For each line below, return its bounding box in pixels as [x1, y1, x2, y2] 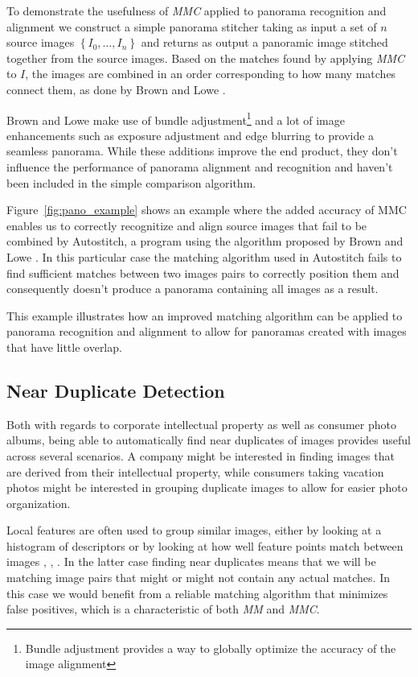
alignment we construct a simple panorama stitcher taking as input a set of [6, 18, 377, 35]
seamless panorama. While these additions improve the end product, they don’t [6, 142, 398, 159]
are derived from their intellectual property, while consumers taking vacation [6, 463, 384, 480]
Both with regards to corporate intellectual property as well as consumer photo [6, 415, 396, 432]
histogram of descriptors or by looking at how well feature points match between [6, 537, 404, 554]
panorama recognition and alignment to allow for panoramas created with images [6, 323, 407, 340]
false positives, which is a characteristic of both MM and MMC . [6, 601, 320, 617]
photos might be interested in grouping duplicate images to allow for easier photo [6, 479, 408, 496]
